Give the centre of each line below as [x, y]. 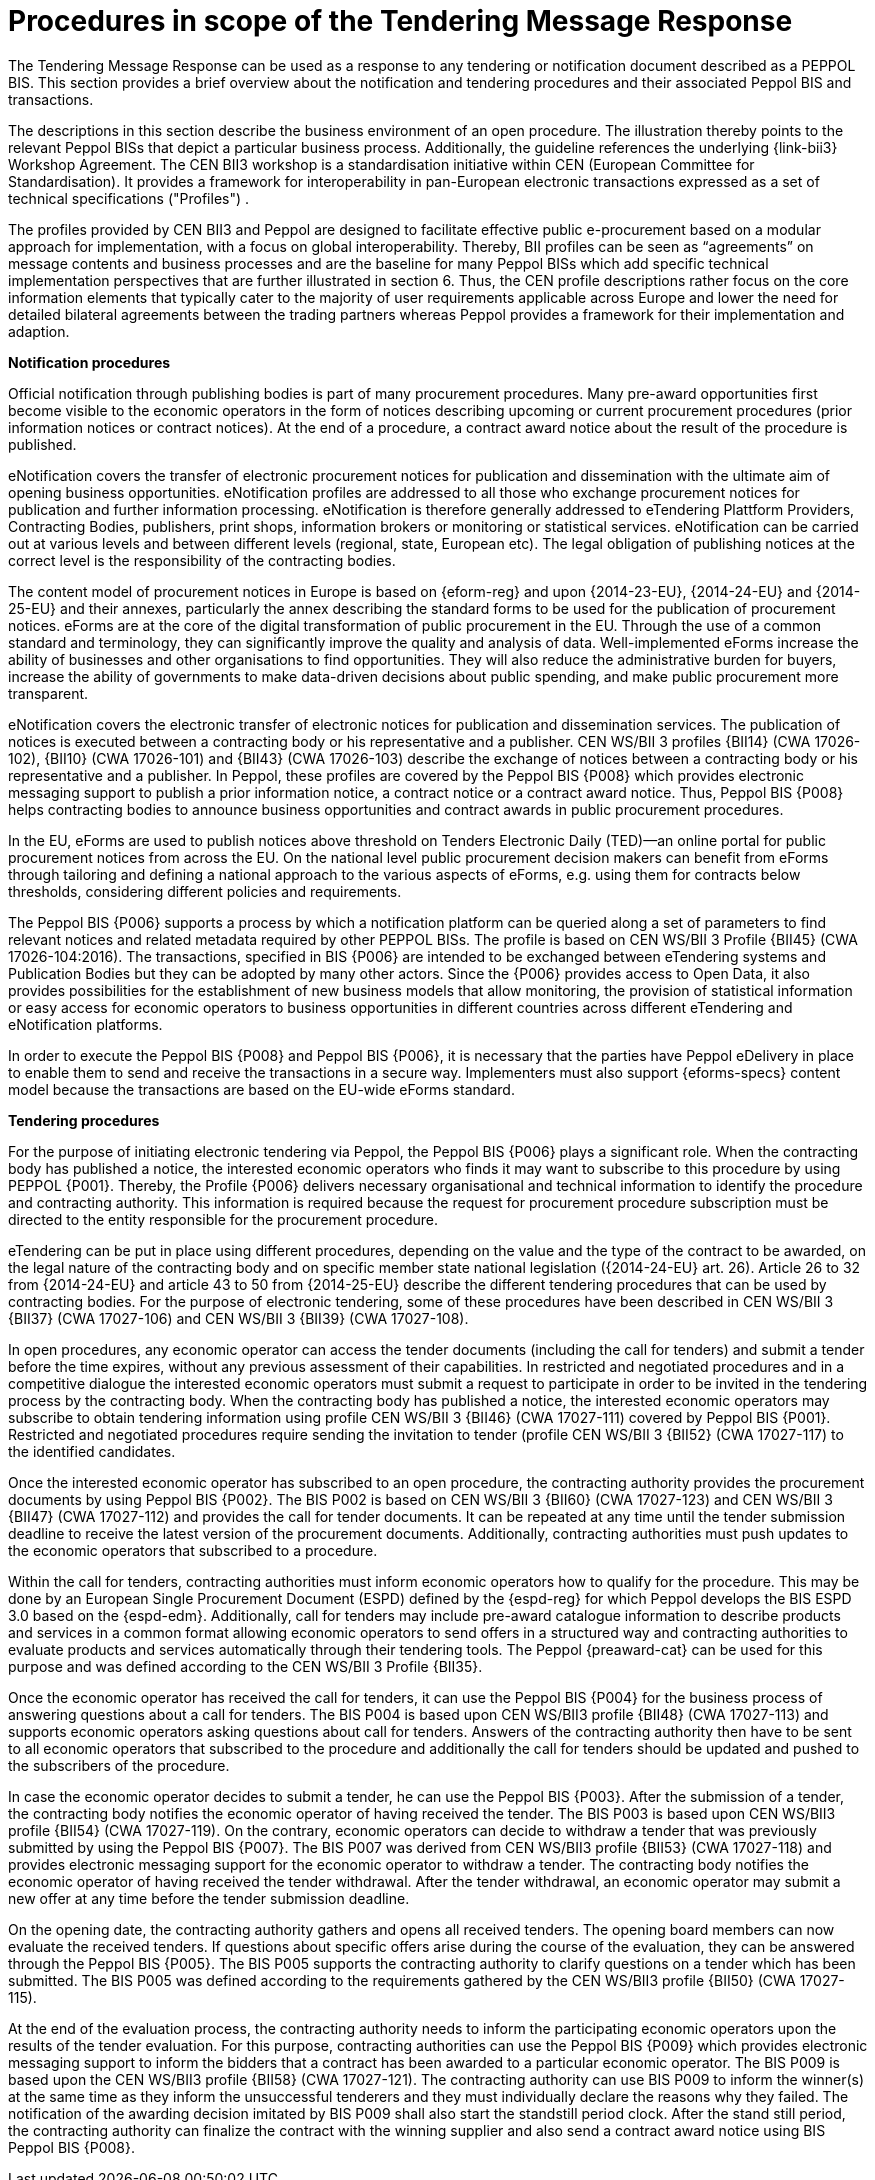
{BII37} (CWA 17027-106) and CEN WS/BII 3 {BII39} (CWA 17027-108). [238, 1318]
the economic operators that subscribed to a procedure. [193, 1550]
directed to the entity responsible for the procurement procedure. [223, 1219]
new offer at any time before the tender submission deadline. [209, 1898]
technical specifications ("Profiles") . [129, 198]
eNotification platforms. [85, 1024]
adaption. [39, 331]
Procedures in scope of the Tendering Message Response [400, 21]
